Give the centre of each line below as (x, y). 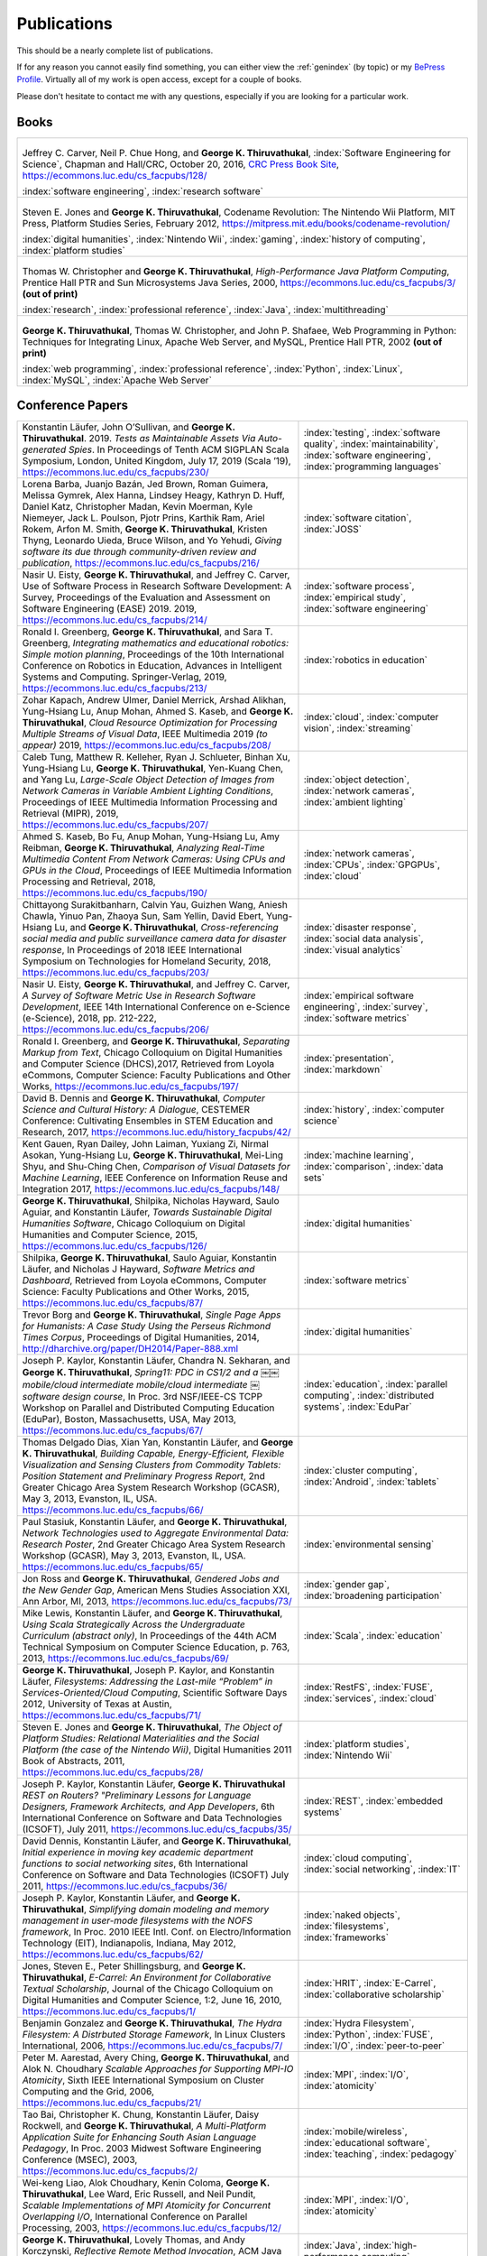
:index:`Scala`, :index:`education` (373, 1636)
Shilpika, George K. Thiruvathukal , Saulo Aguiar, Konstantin (149, 1258)
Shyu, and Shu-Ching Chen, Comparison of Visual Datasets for (156, 1167)
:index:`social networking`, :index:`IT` (382, 1870)
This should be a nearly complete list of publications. (115, 51)
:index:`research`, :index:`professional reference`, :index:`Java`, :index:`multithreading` (206, 310)
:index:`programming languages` (372, 467)
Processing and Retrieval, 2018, (89, 882)
